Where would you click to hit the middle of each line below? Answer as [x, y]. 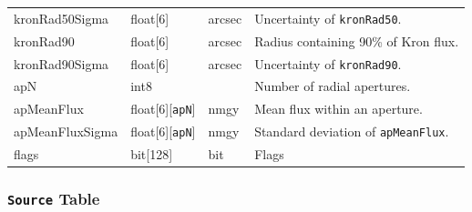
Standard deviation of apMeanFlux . [352, 131]
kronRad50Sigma [62, 18]
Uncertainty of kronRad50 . [328, 18]
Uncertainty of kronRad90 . [328, 63]
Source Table [54, 199]
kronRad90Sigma [62, 63]
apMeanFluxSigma [66, 131]
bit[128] [152, 154]
